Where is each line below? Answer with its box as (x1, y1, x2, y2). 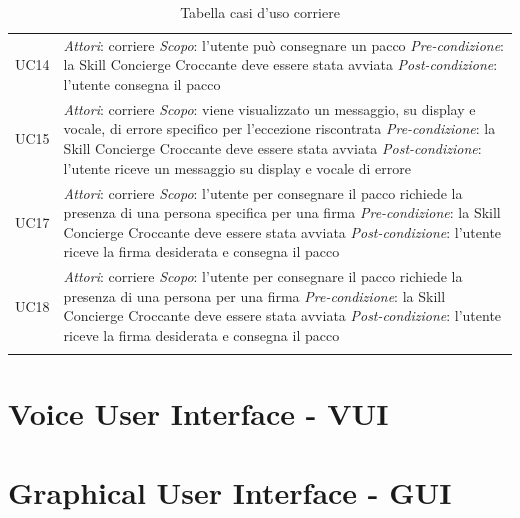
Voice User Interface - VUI (8, 393, 389, 434)
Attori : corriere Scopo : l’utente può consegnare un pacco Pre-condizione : (63, 34, 505, 55)
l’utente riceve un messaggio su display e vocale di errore (63, 157, 411, 178)
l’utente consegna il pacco (63, 74, 221, 95)
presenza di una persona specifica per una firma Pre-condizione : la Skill (63, 202, 501, 223)
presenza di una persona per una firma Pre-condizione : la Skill (63, 285, 446, 306)
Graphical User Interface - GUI (8, 471, 452, 512)
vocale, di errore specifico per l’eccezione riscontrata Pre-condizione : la (63, 118, 496, 139)
